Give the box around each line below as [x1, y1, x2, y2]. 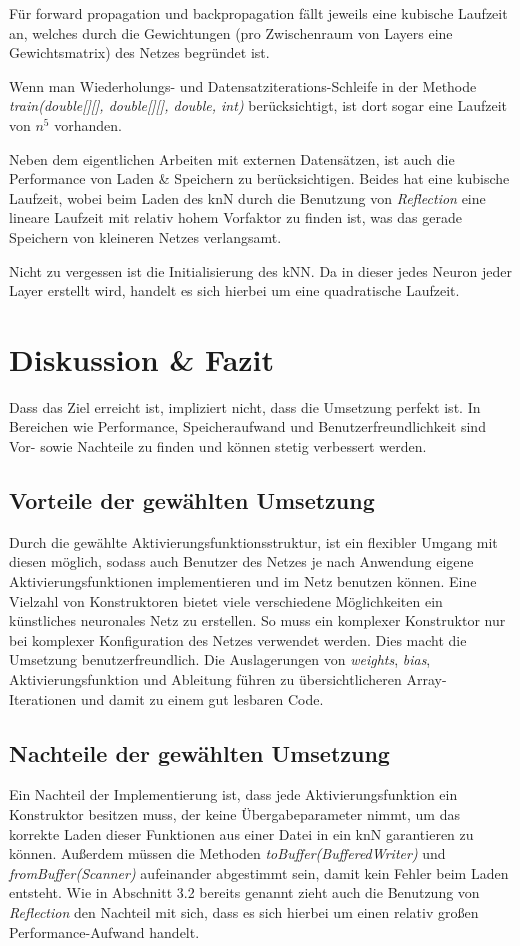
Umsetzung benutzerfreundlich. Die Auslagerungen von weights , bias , [9, 649, 431, 670]
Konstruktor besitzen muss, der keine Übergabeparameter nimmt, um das [9, 803, 460, 824]
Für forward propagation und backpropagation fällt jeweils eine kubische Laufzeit [9, 3, 508, 23]
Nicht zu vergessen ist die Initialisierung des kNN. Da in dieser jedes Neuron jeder [9, 260, 512, 281]
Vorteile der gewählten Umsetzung [9, 485, 375, 516]
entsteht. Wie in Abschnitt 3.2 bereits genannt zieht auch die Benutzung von [9, 882, 480, 903]
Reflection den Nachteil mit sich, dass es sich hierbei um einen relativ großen [9, 901, 479, 922]
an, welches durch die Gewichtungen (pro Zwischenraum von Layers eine [9, 22, 453, 43]
